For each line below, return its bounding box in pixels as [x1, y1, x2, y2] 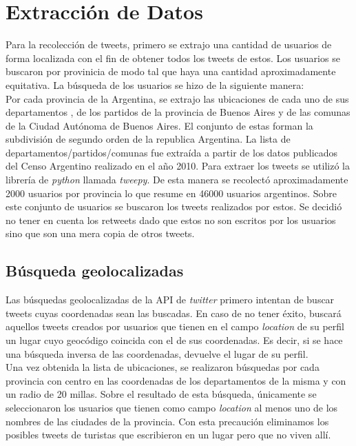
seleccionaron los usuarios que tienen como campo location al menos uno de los [6, 400, 338, 414]
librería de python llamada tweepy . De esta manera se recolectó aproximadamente [6, 172, 348, 187]
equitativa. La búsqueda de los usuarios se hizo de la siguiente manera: [6, 77, 304, 92]
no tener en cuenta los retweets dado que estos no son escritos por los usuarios [6, 212, 336, 227]
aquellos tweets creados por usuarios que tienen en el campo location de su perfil [6, 319, 344, 334]
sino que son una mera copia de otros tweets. [6, 226, 195, 241]
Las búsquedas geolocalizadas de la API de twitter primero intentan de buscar [6, 292, 335, 307]
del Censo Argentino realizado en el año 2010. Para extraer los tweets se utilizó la [6, 159, 350, 173]
